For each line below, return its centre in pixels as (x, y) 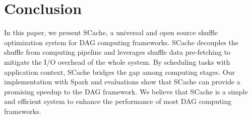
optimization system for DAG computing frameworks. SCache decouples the (121, 42)
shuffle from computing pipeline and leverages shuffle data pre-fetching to (117, 52)
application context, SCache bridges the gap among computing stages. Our (120, 72)
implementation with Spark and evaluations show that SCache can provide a (122, 82)
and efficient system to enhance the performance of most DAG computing (118, 101)
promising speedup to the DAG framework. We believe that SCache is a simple (126, 91)
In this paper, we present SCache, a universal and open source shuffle (111, 32)
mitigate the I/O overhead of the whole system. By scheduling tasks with (117, 62)
